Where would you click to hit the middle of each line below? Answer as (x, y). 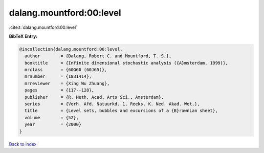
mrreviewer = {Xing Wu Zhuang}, (67, 83)
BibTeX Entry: (23, 36)
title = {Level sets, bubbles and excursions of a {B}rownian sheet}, (121, 111)
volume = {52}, (52, 118)
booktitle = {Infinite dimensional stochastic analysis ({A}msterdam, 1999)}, (126, 63)
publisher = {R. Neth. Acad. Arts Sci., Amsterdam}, (94, 97)
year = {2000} (53, 124)
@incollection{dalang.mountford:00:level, (71, 49)
